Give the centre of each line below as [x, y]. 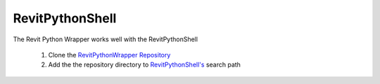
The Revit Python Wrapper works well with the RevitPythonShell [106, 39]
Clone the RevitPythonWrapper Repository [109, 55]
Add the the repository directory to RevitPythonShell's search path [144, 65]
